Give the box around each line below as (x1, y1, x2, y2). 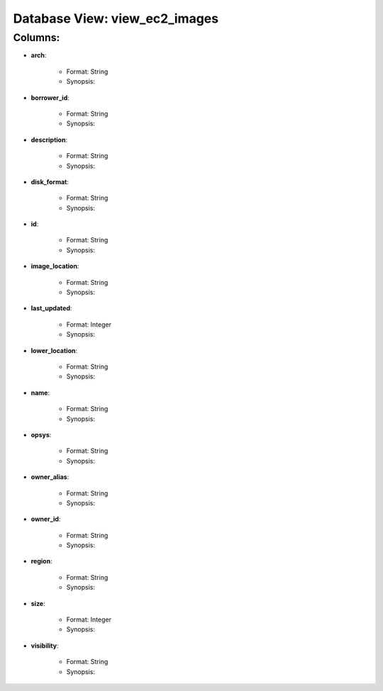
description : (30, 135, 67, 144)
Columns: (13, 31, 60, 44)
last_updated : (30, 304, 72, 313)
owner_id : (30, 515, 61, 524)
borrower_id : (30, 93, 70, 102)
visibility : (30, 641, 59, 650)
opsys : (30, 430, 52, 439)
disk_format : (30, 177, 69, 186)
